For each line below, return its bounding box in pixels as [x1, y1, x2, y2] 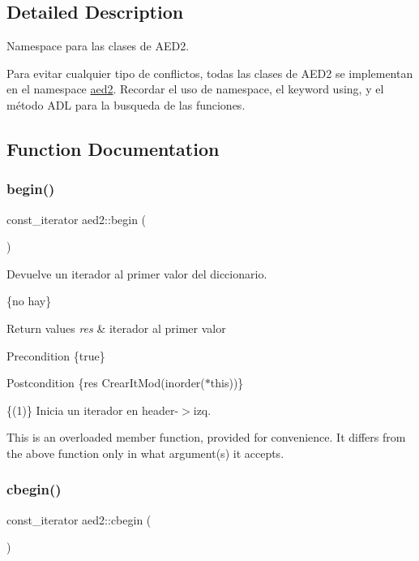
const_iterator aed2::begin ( [6, 210, 147, 227]
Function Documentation [6, 136, 220, 161]
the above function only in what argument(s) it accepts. [6, 444, 284, 461]
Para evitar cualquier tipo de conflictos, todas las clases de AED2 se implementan [6, 64, 413, 81]
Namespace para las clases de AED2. [6, 37, 190, 54]
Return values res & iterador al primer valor [6, 319, 226, 336]
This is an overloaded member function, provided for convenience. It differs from [6, 429, 406, 446]
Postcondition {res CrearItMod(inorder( [6, 374, 205, 391]
